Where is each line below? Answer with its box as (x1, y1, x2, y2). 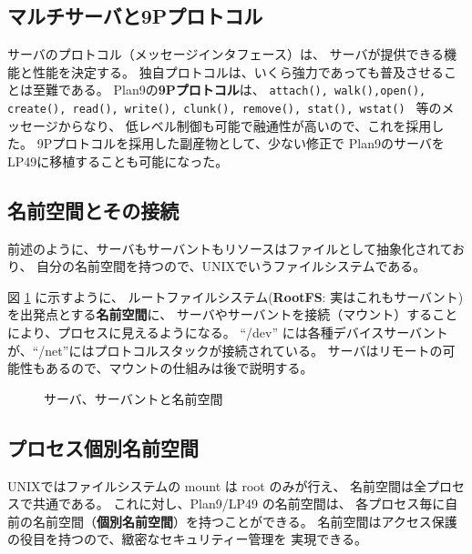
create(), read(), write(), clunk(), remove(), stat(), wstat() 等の (7, 98, 442, 117)
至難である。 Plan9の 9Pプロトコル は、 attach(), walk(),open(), (32, 80, 426, 99)
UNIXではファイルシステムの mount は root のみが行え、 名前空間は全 (7, 476, 427, 495)
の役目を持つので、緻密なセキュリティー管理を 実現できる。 (7, 529, 367, 549)
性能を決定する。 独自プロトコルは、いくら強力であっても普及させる (32, 62, 445, 81)
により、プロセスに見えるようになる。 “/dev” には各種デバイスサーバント (7, 323, 448, 342)
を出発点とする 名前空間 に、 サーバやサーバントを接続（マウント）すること (7, 305, 458, 324)
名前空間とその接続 (7, 196, 180, 224)
